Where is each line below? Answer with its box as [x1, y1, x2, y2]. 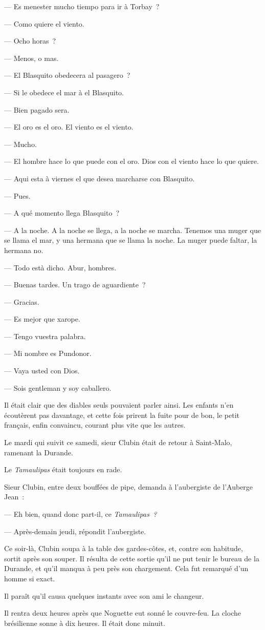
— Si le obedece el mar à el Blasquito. [4, 87, 124, 97]
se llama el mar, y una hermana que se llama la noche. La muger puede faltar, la [4, 235, 257, 245]
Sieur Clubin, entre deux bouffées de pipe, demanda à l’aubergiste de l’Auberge [4, 481, 253, 492]
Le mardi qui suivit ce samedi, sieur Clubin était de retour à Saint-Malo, [4, 437, 232, 448]
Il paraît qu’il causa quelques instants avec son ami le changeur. [4, 590, 204, 601]
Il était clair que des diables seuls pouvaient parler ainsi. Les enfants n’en [4, 400, 234, 410]
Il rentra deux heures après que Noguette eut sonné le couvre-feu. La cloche [4, 607, 241, 618]
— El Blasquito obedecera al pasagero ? [4, 70, 130, 80]
